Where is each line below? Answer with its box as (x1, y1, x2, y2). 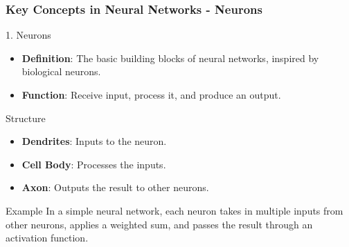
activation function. (6, 230, 89, 245)
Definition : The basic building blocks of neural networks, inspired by (21, 50, 319, 65)
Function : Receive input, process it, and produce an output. (21, 88, 281, 101)
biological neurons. (21, 64, 101, 79)
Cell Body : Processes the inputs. (21, 157, 166, 171)
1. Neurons (6, 28, 51, 42)
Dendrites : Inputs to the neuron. (21, 134, 167, 148)
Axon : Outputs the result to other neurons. (21, 180, 209, 195)
